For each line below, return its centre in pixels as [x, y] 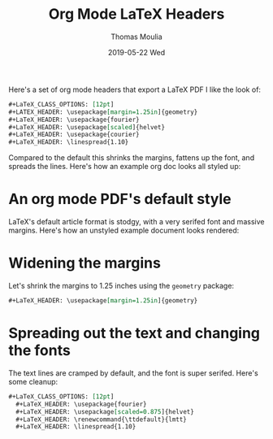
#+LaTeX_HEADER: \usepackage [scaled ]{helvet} [87, 127]
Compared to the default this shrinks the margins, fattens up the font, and [131, 158]
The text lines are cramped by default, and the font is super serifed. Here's [133, 373]
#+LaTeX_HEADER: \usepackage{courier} [74, 135]
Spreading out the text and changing [134, 333]
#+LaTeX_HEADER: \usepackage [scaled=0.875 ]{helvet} [105, 411]
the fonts [39, 351]
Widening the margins [84, 263]
